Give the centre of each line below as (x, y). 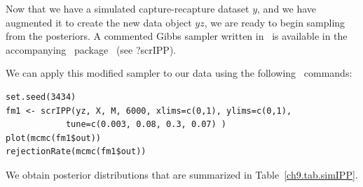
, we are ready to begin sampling (275, 22)
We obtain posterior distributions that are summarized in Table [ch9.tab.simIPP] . (182, 174)
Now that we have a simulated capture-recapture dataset (128, 8)
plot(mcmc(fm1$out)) (54, 138)
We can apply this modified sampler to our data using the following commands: (179, 73)
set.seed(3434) (41, 97)
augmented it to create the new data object (99, 22)
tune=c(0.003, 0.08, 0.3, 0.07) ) (146, 125)
